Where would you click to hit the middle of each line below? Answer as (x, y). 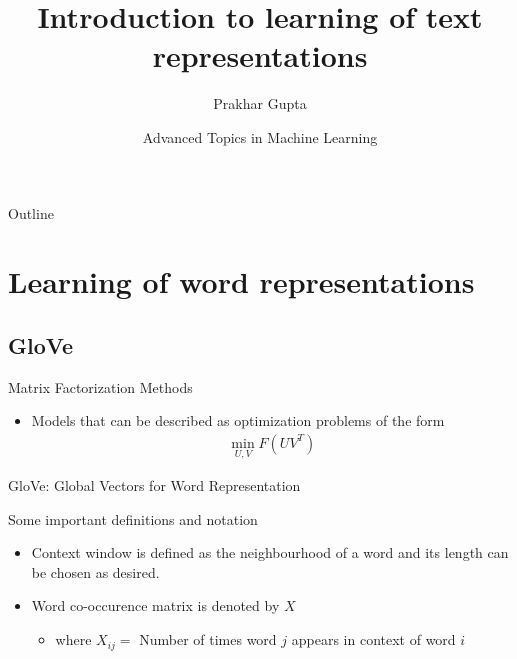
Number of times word (208, 639)
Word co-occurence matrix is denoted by (155, 605)
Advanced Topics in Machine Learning (260, 136)
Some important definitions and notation (133, 518)
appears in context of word (373, 639)
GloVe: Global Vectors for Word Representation (154, 485)
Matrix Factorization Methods (100, 386)
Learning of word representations (241, 281)
